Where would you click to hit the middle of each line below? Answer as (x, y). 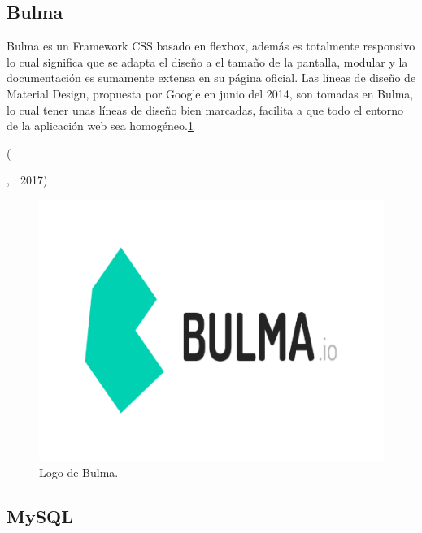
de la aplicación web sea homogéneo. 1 (100, 126)
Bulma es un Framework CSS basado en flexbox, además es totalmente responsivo (211, 46)
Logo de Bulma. (79, 472)
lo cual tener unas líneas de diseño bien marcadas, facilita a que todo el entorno (205, 109)
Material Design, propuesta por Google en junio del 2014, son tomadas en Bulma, (210, 93)
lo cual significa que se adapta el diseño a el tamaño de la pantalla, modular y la (207, 61)
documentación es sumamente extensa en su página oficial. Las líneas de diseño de (211, 78)
